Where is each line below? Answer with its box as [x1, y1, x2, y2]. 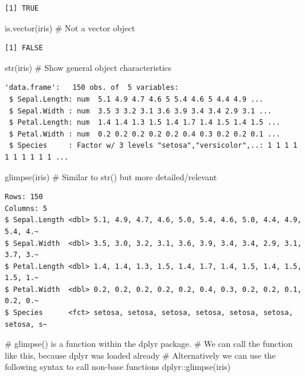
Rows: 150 [5, 193, 43, 201]
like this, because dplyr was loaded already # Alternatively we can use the [5, 349, 276, 361]
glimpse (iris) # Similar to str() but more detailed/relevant [5, 170, 217, 183]
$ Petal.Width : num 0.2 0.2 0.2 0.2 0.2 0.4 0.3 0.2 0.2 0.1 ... [9, 129, 281, 138]
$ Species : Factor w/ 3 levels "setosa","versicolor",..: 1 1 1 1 [9, 141, 297, 150]
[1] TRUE [5, 4, 39, 12]
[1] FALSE [5, 44, 43, 53]
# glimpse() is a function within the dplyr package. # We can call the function [5, 337, 293, 350]
